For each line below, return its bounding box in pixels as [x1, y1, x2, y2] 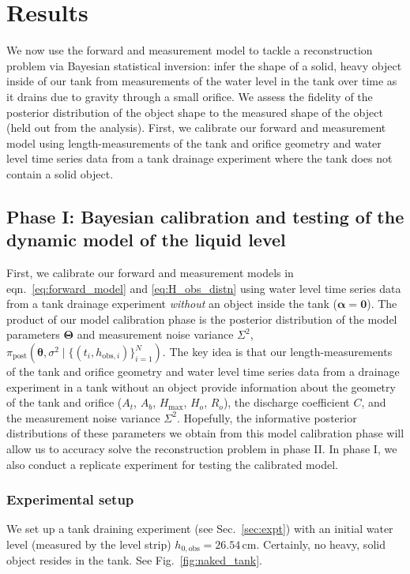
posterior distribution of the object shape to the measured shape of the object [6, 103, 383, 120]
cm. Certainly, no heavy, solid [242, 536, 386, 552]
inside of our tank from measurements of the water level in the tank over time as [6, 73, 397, 89]
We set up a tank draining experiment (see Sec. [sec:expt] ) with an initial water [6, 520, 393, 537]
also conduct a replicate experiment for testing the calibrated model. [6, 456, 338, 472]
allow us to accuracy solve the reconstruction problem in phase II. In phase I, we [6, 441, 397, 456]
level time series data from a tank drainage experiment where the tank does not [6, 150, 393, 167]
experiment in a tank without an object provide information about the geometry [6, 378, 396, 395]
